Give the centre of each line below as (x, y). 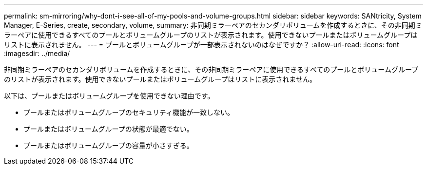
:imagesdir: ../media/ (37, 53)
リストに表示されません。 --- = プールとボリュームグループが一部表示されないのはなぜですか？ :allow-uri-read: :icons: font (202, 45)
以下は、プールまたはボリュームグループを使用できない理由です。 (109, 96)
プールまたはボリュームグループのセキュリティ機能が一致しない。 (129, 112)
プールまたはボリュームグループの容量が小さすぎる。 (108, 145)
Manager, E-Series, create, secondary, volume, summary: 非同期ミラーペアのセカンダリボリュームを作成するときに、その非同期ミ (213, 25)
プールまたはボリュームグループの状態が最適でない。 (108, 129)
